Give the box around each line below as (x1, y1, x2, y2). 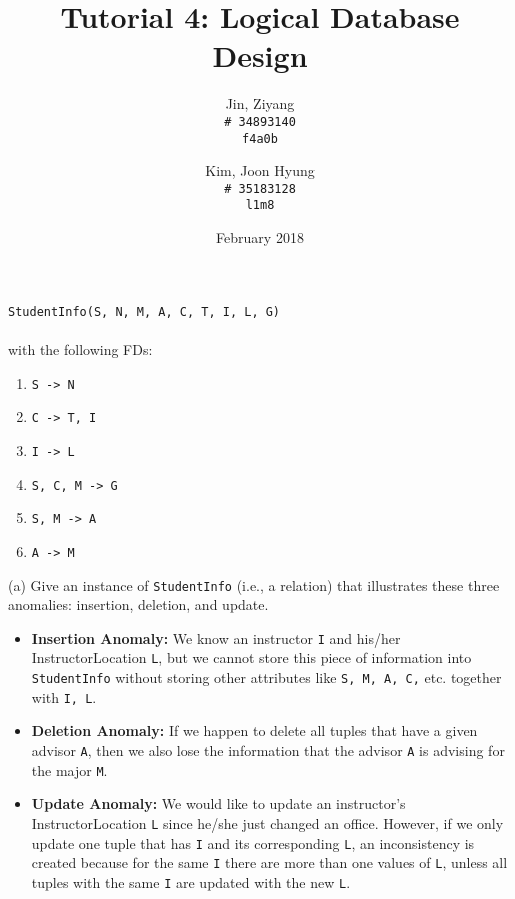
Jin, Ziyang (225, 93, 295, 114)
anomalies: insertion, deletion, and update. (8, 594, 269, 615)
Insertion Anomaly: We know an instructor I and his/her (31, 627, 401, 648)
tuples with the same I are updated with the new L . (31, 871, 351, 892)
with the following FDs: (8, 338, 153, 359)
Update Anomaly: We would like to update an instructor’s (31, 793, 406, 814)
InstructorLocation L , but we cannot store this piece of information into (31, 647, 472, 668)
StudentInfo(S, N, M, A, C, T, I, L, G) (8, 304, 281, 319)
